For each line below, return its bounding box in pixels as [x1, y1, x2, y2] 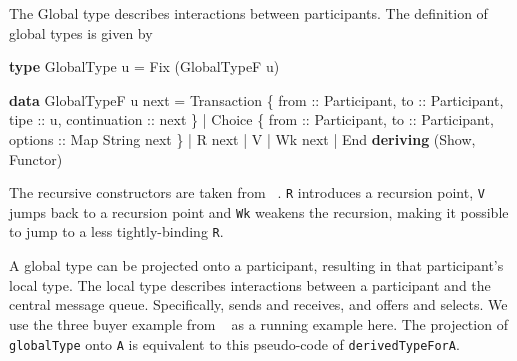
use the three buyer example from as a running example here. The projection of [9, 313, 508, 334]
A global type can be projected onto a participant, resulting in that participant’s [9, 255, 504, 276]
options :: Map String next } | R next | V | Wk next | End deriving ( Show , [9, 128, 476, 149]
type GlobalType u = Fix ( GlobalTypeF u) [9, 56, 280, 77]
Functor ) [9, 148, 63, 169]
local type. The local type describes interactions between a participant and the [9, 274, 491, 295]
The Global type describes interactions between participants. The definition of [9, 3, 488, 23]
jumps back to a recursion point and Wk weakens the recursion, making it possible [9, 201, 509, 222]
